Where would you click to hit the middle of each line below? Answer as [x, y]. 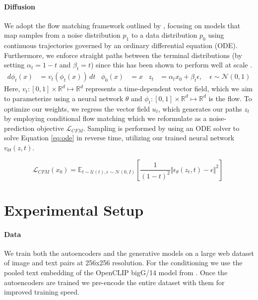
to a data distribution [164, 35]
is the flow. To [230, 98]
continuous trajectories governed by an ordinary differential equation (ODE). [121, 45]
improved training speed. [42, 292]
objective [50, 128]
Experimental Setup [74, 210]
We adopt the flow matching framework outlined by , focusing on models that [122, 25]
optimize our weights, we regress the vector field [77, 108]
